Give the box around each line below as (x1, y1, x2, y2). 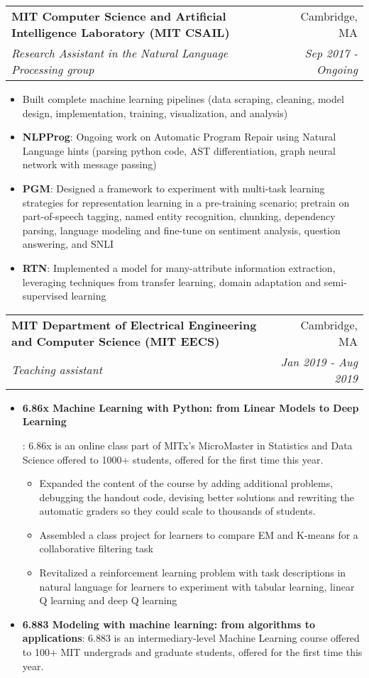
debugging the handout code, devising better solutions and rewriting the (39, 489, 354, 504)
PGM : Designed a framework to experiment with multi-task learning (22, 180, 325, 195)
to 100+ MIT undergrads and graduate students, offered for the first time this (22, 645, 363, 660)
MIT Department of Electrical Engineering (11, 316, 257, 333)
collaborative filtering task (39, 541, 153, 556)
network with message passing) (22, 157, 157, 172)
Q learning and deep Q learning (39, 593, 177, 608)
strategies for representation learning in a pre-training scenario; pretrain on (22, 195, 350, 209)
